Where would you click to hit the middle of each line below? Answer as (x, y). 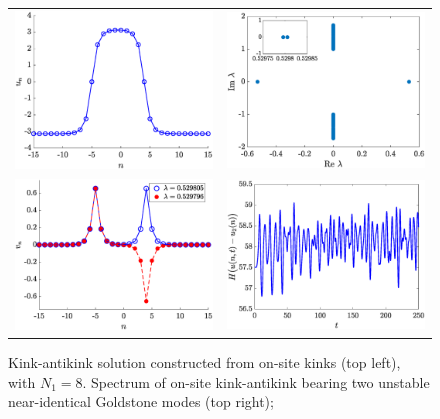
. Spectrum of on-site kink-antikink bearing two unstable (256, 381)
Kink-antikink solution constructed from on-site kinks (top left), (204, 362)
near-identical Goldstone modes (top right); (141, 401)
